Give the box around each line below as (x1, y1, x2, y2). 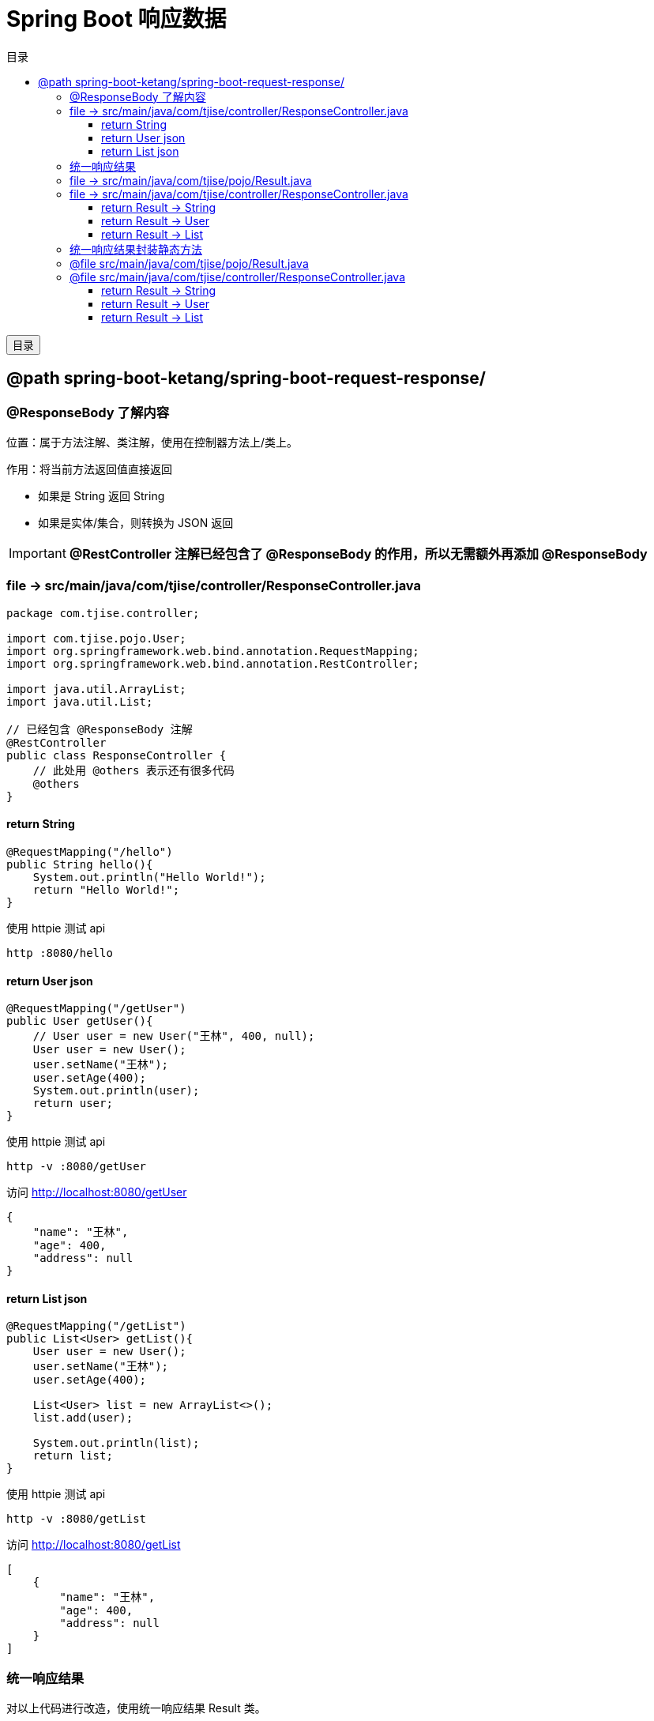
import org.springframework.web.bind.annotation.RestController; (6, 657, 419, 670)
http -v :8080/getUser (6, 1160, 147, 1173)
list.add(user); (32, 1411, 133, 1425)
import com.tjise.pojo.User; (6, 631, 186, 645)
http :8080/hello (6, 946, 113, 959)
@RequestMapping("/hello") (6, 845, 173, 858)
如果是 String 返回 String (38, 488, 165, 503)
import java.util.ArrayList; (6, 682, 186, 695)
